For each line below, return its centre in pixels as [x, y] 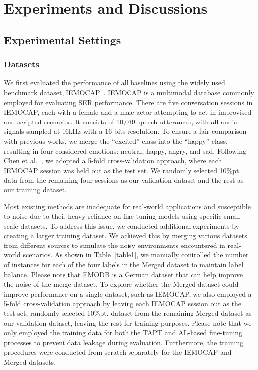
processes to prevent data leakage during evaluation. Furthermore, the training [124, 342]
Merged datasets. [30, 362]
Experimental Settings [63, 39]
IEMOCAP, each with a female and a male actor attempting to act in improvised [128, 112]
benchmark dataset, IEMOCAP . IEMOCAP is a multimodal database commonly [129, 92]
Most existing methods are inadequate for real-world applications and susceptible [127, 206]
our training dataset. [35, 189]
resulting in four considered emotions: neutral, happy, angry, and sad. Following [125, 151]
